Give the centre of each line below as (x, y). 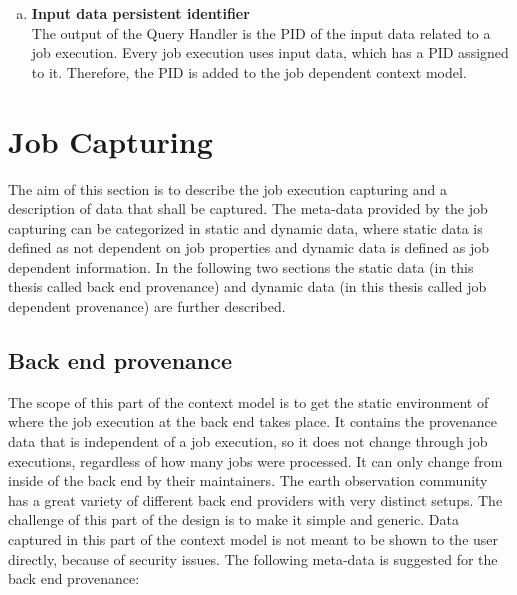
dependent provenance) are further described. (147, 306)
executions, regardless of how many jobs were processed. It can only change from (255, 460)
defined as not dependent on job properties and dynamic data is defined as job (249, 247)
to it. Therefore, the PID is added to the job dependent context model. (249, 71)
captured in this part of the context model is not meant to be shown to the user (253, 539)
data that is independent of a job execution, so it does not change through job (248, 441)
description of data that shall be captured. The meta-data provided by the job (248, 208)
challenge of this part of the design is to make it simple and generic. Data (233, 519)
